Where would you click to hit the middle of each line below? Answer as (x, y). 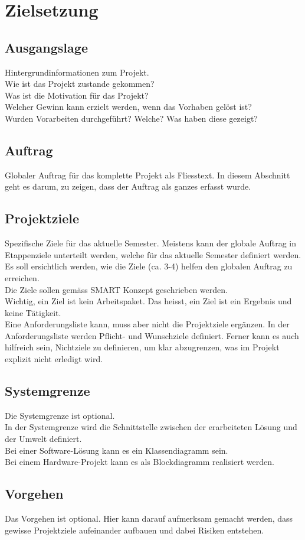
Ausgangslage (46, 47)
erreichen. (22, 277)
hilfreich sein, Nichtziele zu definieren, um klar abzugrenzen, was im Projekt (142, 347)
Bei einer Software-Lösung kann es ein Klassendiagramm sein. (117, 450)
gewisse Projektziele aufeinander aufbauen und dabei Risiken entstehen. (135, 530)
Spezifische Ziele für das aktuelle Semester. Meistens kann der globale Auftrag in (151, 243)
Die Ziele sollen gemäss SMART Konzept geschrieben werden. (116, 289)
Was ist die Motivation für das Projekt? (77, 95)
